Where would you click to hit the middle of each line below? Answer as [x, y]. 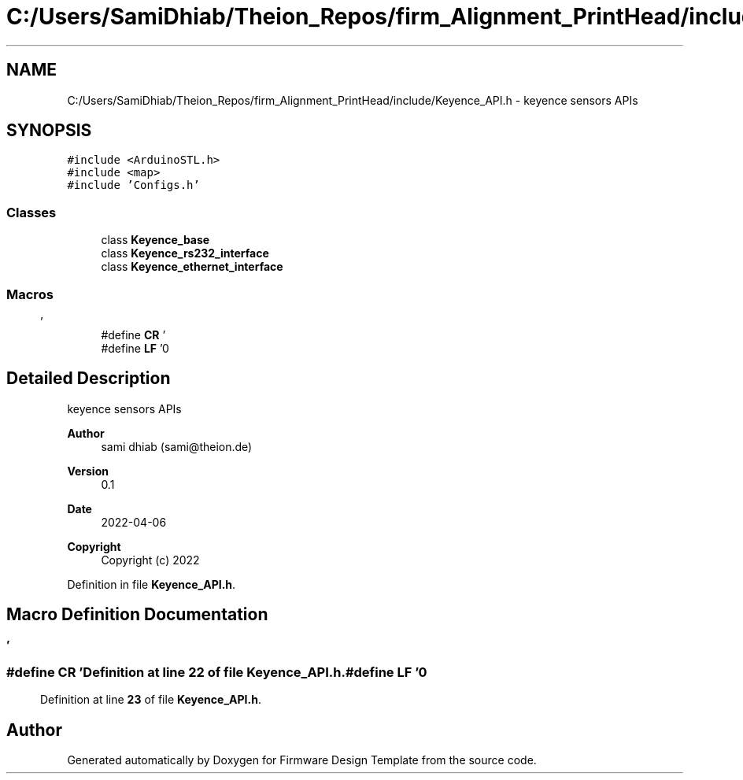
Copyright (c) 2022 [150, 560]
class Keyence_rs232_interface [185, 253]
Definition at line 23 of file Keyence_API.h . [151, 700]
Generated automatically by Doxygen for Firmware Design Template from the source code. [302, 760]
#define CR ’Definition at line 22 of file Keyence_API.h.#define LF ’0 [217, 672]
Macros [30, 294]
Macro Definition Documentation [137, 615]
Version [88, 471]
